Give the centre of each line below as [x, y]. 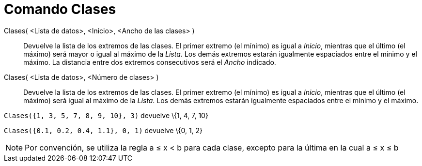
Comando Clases [60, 9]
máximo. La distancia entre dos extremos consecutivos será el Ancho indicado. [150, 62]
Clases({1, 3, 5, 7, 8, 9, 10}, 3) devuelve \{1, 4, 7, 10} [106, 115]
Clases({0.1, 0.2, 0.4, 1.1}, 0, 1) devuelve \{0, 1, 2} [103, 130]
